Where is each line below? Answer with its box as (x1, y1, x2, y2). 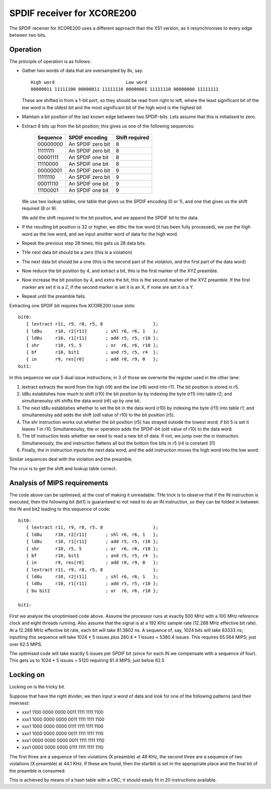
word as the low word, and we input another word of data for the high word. (22, 231, 178, 237)
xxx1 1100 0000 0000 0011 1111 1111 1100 (22, 709, 104, 715)
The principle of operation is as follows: (9, 58, 91, 64)
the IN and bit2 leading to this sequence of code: (9, 506, 110, 512)
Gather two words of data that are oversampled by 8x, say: (22, 68, 144, 74)
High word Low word (31, 79, 148, 85)
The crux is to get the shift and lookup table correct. (9, 465, 117, 472)
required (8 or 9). (22, 205, 58, 211)
